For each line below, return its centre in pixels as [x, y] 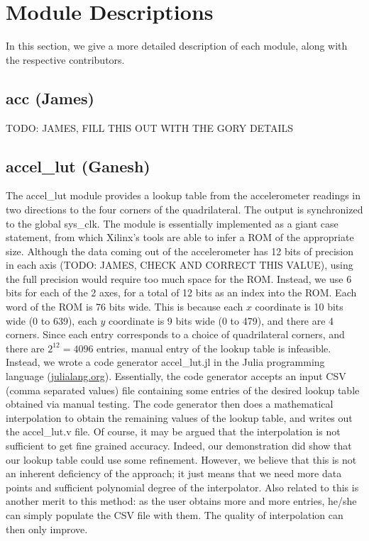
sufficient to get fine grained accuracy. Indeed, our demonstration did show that [179, 445]
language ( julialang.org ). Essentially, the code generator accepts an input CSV [176, 376]
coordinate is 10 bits [299, 307]
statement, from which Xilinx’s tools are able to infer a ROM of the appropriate [180, 237]
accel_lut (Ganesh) [78, 166]
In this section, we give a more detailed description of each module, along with [177, 46]
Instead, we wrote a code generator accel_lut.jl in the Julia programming [165, 362]
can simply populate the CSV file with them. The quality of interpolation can [175, 514]
